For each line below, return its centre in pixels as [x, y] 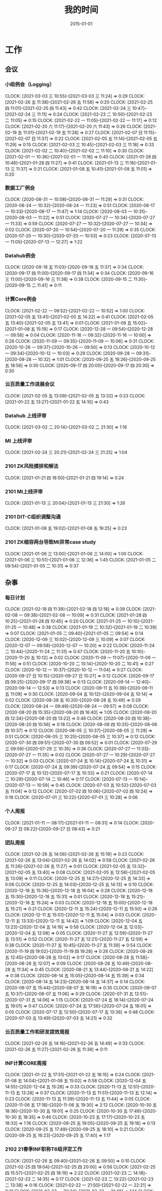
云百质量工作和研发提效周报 [37, 1032]
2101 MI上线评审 [24, 491]
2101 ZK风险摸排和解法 [32, 466]
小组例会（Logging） [30, 85]
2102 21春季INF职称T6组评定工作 [44, 1149]
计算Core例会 [21, 299]
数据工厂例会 [20, 188]
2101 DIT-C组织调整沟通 [33, 517]
